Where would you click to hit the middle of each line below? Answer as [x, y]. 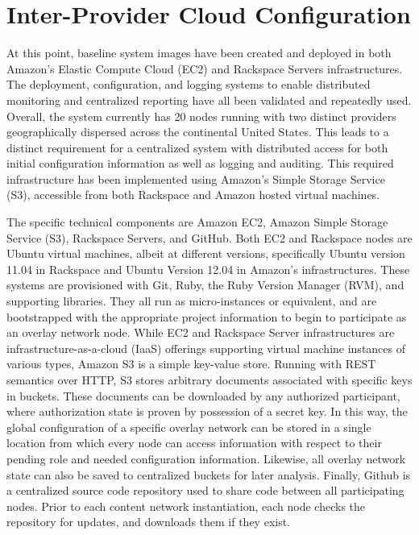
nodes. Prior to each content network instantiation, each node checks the [186, 506]
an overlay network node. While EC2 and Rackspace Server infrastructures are [201, 332]
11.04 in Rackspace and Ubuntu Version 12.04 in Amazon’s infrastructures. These [208, 269]
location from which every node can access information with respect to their [194, 443]
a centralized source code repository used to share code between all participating [205, 490]
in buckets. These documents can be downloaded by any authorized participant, [203, 395]
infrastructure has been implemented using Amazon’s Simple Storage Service [196, 178]
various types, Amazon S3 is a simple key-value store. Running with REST [191, 364]
